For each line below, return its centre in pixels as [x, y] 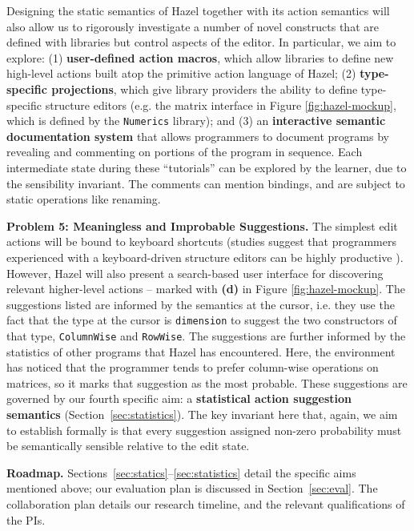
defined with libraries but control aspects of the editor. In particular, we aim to [201, 42]
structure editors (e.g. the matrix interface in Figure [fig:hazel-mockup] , [221, 105]
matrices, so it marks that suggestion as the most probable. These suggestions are [207, 382]
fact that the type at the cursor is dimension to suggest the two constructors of [202, 320]
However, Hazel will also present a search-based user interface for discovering [195, 273]
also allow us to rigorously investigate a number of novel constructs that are [193, 26]
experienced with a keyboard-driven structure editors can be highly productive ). [205, 257]
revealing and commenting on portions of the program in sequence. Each [185, 152]
